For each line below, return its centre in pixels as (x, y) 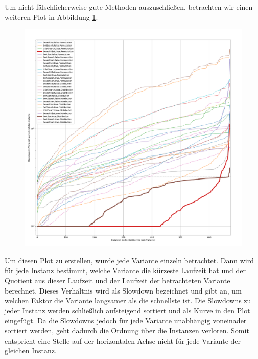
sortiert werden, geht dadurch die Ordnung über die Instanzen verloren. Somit (127, 330)
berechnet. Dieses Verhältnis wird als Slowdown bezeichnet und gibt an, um (123, 290)
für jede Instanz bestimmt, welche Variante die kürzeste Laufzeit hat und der (125, 270)
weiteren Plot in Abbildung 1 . (51, 17)
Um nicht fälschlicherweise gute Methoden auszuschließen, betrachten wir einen (129, 7)
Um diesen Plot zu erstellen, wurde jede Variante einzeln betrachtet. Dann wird (130, 260)
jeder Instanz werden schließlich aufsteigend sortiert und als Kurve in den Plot (127, 310)
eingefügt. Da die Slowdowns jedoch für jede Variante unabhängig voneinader (126, 320)
